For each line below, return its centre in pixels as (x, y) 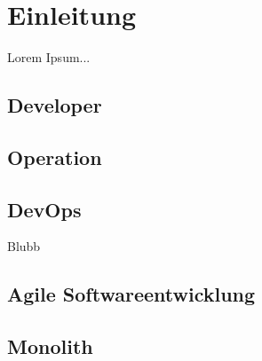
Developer (55, 105)
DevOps (44, 209)
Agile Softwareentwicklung (131, 294)
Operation (55, 157)
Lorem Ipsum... (49, 57)
